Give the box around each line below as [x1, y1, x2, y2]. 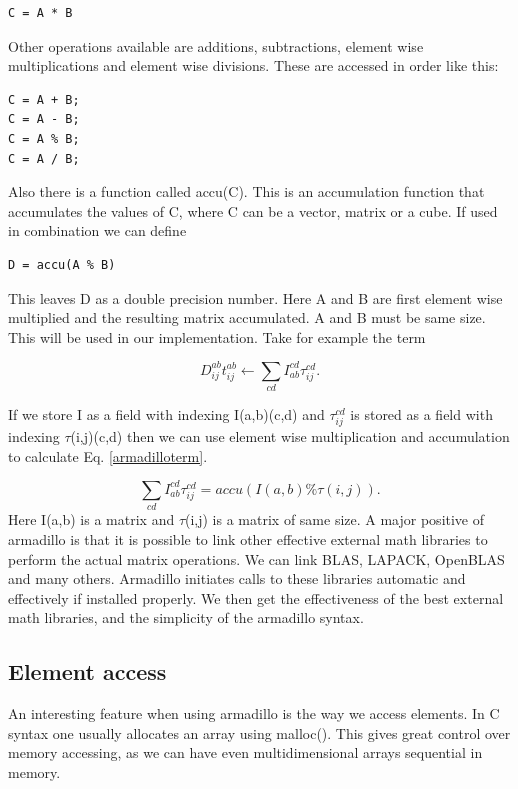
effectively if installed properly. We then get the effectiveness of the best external [8, 587, 504, 608]
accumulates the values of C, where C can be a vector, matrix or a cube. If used [8, 200, 498, 221]
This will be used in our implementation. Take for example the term [8, 326, 426, 347]
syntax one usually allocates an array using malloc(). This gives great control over [8, 722, 511, 743]
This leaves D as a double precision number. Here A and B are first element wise [8, 287, 503, 308]
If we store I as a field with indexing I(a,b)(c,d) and [8, 404, 325, 425]
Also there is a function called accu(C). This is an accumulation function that [8, 181, 485, 202]
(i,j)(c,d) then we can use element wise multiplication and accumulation [70, 426, 510, 447]
